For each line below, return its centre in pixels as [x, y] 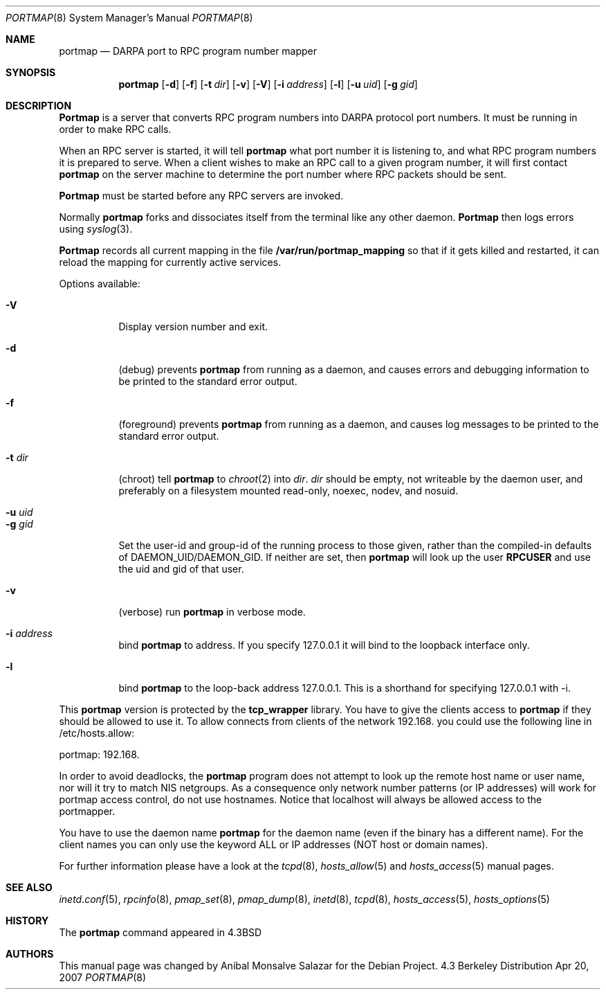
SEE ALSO [29, 887]
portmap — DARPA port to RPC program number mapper [188, 51]
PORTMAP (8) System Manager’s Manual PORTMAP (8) [129, 18]
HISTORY [27, 921]
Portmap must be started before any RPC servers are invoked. [201, 196]
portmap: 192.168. [99, 754]
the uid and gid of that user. [181, 569]
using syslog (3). [96, 229]
